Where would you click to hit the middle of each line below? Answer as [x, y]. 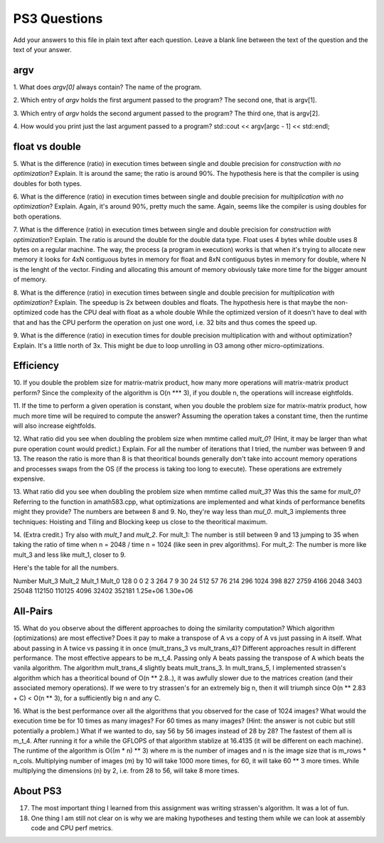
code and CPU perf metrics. [72, 828]
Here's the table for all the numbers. [66, 568]
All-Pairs [33, 611]
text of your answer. [43, 49]
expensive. [29, 478]
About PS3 [37, 791]
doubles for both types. [47, 183]
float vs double [47, 146]
